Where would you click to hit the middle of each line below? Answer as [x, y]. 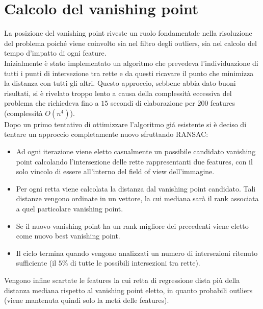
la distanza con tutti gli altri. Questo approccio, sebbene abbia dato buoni [120, 83]
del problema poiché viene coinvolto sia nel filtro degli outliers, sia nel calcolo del [130, 43]
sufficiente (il [36, 263]
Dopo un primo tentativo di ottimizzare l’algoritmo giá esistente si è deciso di [125, 124]
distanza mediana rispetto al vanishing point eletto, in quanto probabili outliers [128, 290]
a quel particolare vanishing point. [70, 209]
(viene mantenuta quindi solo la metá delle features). [87, 300]
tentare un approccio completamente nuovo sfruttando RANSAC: [106, 134]
